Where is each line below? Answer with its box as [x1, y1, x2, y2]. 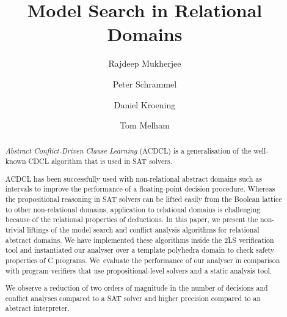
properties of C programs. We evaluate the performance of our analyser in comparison [5, 255, 280, 265]
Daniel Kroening [114, 98, 176, 111]
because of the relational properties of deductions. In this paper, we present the [5, 214, 258, 225]
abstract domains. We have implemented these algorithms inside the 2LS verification [5, 234, 274, 245]
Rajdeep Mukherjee [108, 57, 181, 70]
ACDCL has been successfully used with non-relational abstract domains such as [5, 173, 262, 184]
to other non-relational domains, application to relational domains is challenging [5, 204, 261, 214]
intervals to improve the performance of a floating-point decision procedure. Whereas [5, 184, 275, 194]
